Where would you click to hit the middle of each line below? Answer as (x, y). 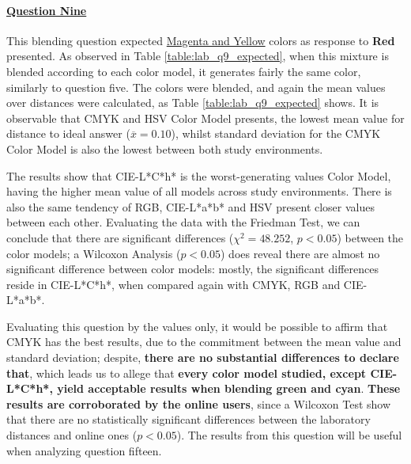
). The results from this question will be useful (289, 435)
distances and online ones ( (72, 435)
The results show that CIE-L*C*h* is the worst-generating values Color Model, (199, 175)
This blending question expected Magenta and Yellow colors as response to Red (201, 40)
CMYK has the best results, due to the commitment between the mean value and (204, 342)
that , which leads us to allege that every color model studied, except (187, 373)
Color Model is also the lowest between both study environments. (165, 148)
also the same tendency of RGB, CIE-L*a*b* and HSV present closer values (191, 206)
